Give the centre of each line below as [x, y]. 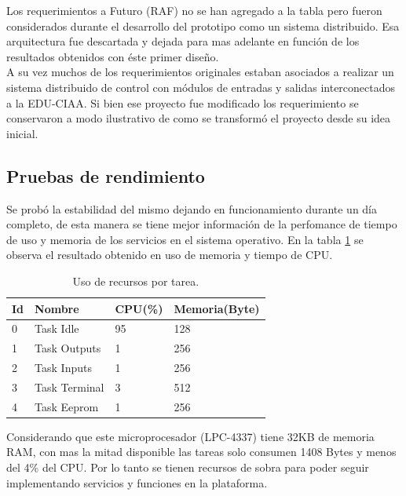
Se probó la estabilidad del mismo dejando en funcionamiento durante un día [192, 208]
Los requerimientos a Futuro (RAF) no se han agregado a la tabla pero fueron [194, 10]
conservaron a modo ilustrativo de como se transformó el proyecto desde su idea [199, 118]
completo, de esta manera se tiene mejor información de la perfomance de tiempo [202, 224]
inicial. [22, 133]
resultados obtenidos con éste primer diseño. [113, 56]
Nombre [57, 308]
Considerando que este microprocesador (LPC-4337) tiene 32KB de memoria [190, 436]
